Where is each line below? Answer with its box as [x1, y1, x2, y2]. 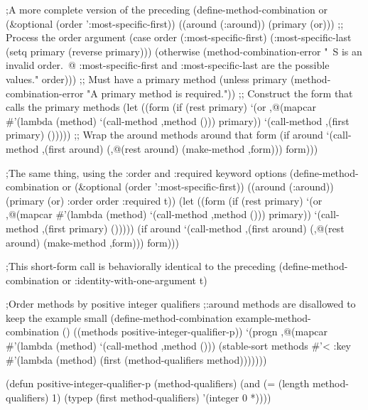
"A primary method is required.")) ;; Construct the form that [87, 85, 353, 100]
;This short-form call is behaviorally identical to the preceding [6, 259, 276, 274]
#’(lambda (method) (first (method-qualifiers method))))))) [6, 352, 267, 367]
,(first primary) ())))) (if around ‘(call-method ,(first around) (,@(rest [41, 220, 345, 235]
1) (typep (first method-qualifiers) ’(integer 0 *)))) [52, 389, 271, 404]
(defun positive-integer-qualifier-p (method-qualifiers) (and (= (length [6, 376, 310, 391]
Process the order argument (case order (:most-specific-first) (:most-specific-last [6, 30, 352, 45]
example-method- [236, 310, 311, 325]
